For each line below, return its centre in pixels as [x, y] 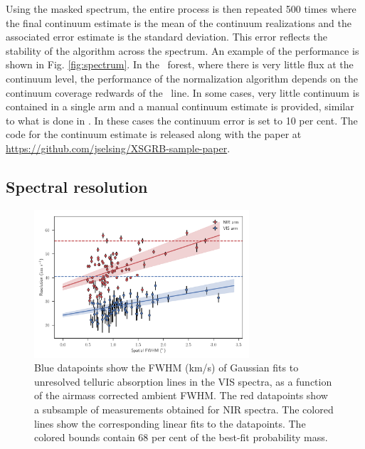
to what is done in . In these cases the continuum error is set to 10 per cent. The [182, 120]
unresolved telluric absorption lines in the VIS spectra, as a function [183, 381]
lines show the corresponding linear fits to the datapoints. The [170, 423]
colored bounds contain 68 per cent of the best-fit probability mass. [181, 437]
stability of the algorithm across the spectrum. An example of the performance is [182, 50]
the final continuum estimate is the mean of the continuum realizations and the [179, 22]
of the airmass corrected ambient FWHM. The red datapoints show [181, 395]
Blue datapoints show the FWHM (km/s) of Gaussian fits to [166, 368]
